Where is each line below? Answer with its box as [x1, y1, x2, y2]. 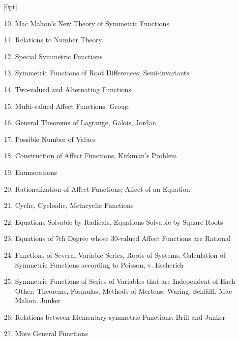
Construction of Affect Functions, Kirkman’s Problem [15, 150, 177, 161]
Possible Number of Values [15, 134, 96, 144]
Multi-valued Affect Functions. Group [15, 101, 129, 111]
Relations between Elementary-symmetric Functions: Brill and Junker [15, 311, 225, 322]
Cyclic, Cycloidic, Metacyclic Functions [15, 200, 134, 210]
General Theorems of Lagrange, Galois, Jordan [15, 117, 156, 128]
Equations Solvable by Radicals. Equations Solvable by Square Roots [15, 216, 223, 227]
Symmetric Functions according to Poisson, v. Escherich [15, 259, 184, 270]
